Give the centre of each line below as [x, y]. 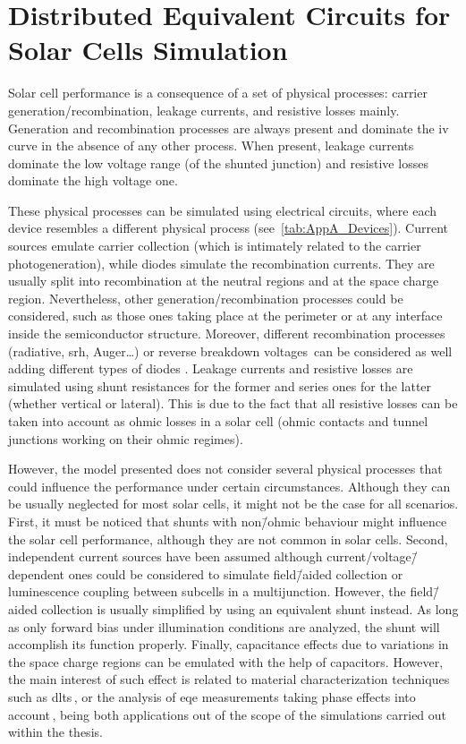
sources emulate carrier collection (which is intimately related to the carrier [215, 246]
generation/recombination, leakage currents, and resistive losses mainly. [204, 110]
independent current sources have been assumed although [165, 556]
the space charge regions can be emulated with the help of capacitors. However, [226, 661]
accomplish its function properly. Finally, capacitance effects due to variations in [229, 644]
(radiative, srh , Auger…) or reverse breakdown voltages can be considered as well [230, 351]
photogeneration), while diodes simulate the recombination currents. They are [221, 263]
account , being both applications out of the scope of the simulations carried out [228, 714]
